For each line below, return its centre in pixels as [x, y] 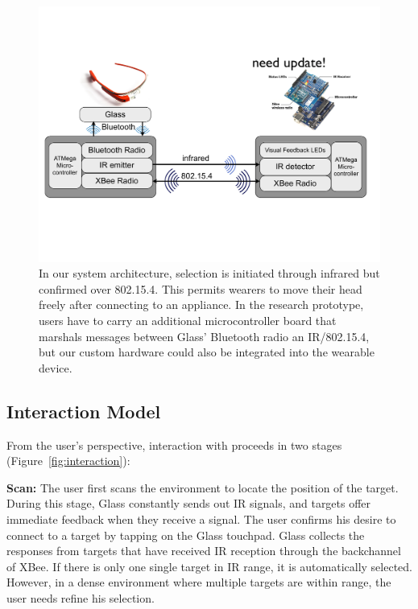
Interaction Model [84, 411]
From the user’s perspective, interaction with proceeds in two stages [174, 444]
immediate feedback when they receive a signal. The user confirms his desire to [201, 518]
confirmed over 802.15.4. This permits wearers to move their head [201, 288]
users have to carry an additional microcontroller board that [188, 320]
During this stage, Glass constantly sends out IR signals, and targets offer [189, 503]
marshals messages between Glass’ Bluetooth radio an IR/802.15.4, [204, 336]
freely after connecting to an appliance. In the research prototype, [201, 304]
